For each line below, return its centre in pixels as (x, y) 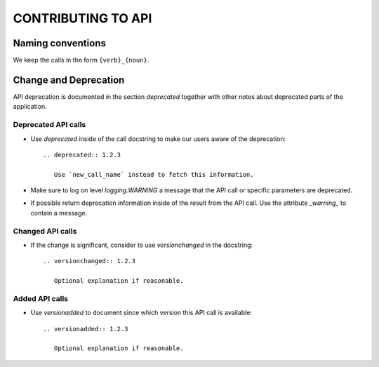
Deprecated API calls (49, 125)
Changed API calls (45, 231)
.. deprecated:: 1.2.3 (82, 155)
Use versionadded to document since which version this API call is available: (141, 313)
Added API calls (40, 298)
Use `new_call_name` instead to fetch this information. (154, 174)
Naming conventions (60, 43)
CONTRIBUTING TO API (82, 18)
